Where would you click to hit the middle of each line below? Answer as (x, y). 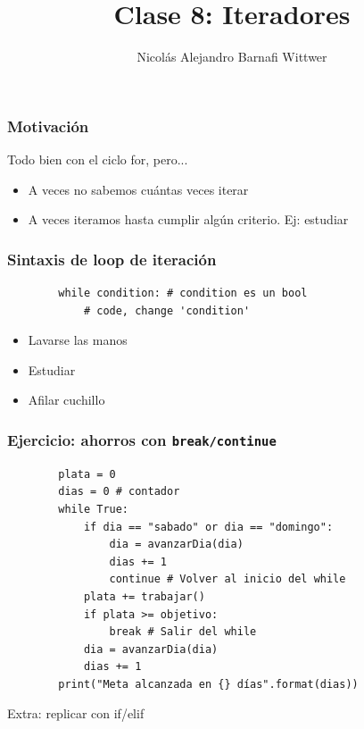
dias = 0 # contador (119, 492)
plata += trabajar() (144, 596)
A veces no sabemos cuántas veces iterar (138, 189)
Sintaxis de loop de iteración (112, 259)
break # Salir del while (183, 632)
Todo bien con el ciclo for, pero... (98, 159)
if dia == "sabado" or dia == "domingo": (208, 527)
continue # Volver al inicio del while (227, 579)
